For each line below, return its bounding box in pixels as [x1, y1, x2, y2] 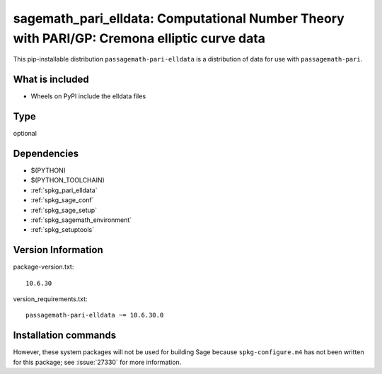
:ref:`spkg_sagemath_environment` [30, 216, 132, 224]
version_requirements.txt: [13, 295, 88, 303]
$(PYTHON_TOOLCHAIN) [30, 176, 105, 185]
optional [13, 129, 37, 138]
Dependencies [13, 147, 79, 159]
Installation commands [13, 329, 117, 341]
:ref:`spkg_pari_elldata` [30, 186, 98, 194]
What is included [13, 74, 90, 86]
